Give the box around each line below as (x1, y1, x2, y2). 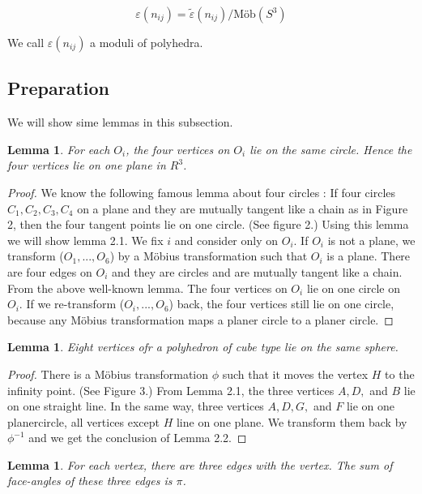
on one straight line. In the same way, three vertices (7, 397, 264, 415)
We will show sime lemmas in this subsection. (7, 114, 233, 131)
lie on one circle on (306, 279, 401, 296)
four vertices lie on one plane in (7, 157, 166, 174)
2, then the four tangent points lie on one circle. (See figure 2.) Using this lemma (7, 216, 409, 233)
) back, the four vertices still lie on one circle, (168, 295, 394, 312)
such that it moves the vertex (222, 365, 369, 382)
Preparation (7, 75, 109, 101)
